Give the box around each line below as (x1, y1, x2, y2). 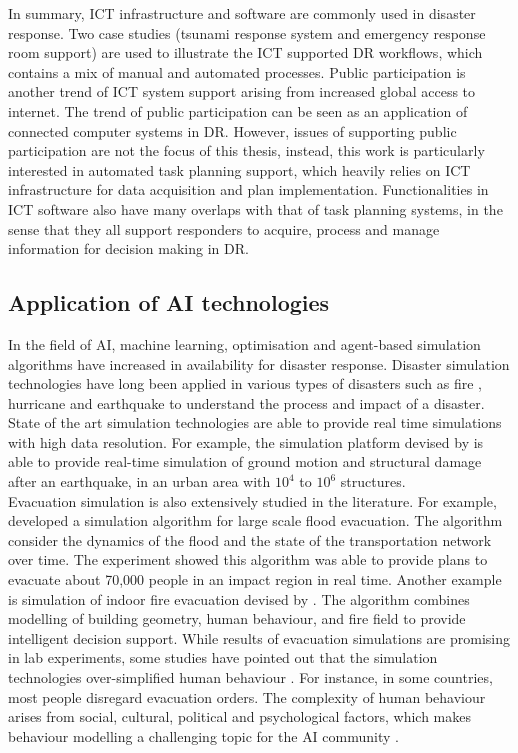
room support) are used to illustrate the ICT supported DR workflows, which (8, 42, 483, 63)
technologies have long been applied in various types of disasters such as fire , (8, 373, 482, 394)
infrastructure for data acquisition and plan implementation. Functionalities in (8, 179, 489, 200)
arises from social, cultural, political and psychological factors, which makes (8, 706, 472, 727)
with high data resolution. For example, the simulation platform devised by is (8, 431, 484, 452)
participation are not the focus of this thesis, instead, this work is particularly (8, 140, 485, 161)
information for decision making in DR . (8, 238, 249, 259)
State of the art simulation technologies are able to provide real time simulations (8, 412, 502, 433)
